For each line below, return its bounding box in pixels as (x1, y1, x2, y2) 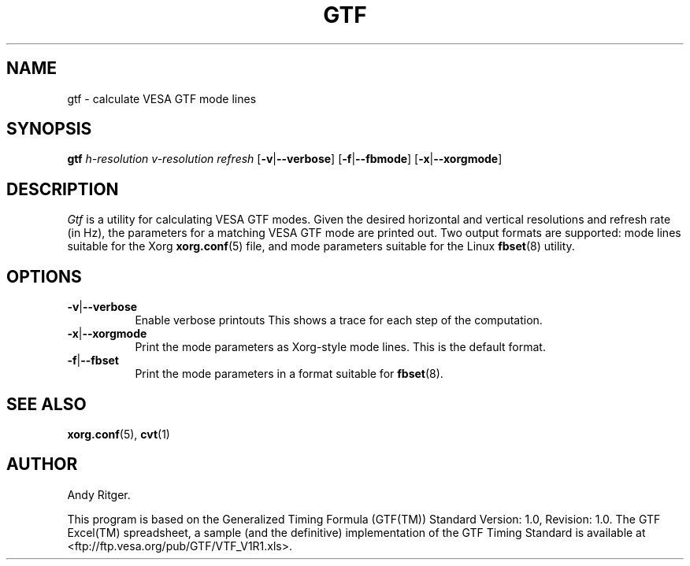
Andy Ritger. (67, 487, 131, 501)
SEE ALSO (6, 394, 87, 414)
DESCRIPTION (6, 179, 119, 199)
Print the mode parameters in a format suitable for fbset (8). (135, 367, 443, 381)
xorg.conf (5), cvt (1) (67, 427, 170, 441)
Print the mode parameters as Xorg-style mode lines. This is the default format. (135, 340, 546, 354)
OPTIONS (6, 266, 82, 287)
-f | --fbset (67, 353, 119, 368)
